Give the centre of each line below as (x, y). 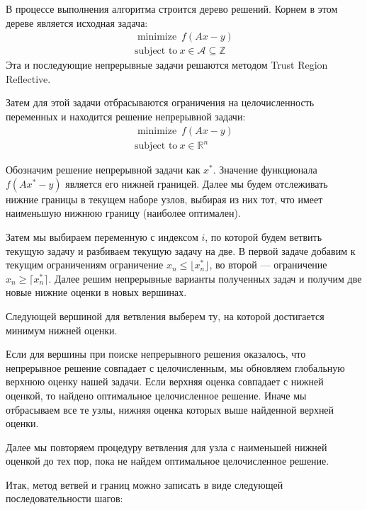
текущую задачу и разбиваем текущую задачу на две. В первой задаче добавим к (181, 250)
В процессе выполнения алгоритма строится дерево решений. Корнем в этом (172, 8)
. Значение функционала (265, 170)
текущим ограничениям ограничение (85, 265)
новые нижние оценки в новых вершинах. (96, 292)
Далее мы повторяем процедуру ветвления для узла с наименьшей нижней (166, 447)
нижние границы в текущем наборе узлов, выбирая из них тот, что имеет (164, 199)
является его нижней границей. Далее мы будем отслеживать (197, 183)
